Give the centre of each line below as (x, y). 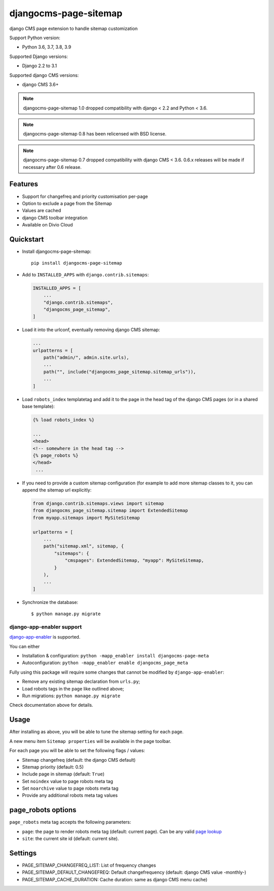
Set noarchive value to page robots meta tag (70, 788)
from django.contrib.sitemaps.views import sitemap (98, 504)
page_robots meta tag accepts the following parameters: (70, 822)
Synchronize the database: (50, 602)
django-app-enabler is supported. (45, 637)
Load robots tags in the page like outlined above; (73, 688)
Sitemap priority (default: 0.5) (53, 767)
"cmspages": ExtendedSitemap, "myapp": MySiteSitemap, (134, 561)
